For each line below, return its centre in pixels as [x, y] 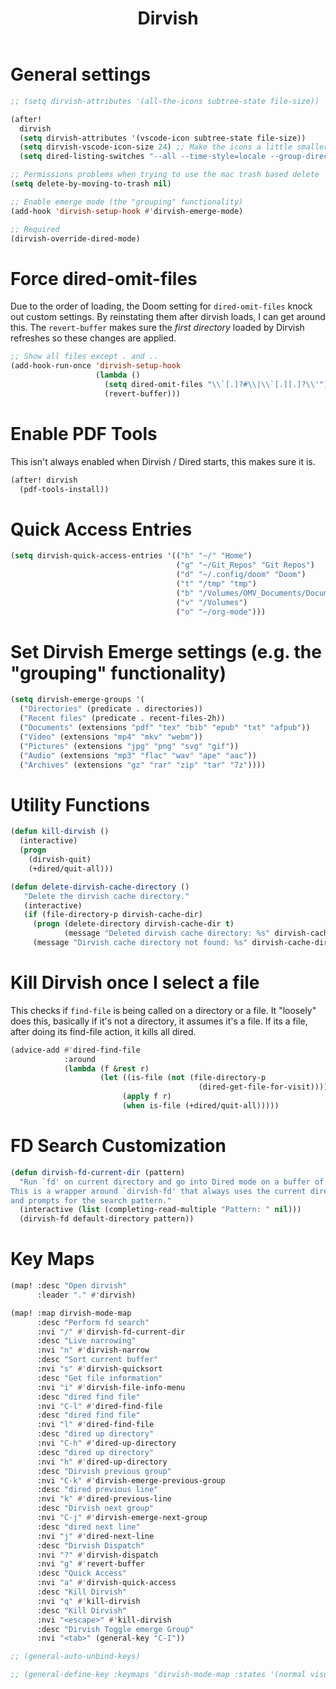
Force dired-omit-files [104, 278]
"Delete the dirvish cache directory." [106, 896]
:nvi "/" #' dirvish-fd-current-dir [111, 1332]
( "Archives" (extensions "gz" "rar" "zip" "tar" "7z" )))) [143, 765]
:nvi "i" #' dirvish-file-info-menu [111, 1387]
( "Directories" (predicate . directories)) [111, 709]
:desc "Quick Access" [82, 1573]
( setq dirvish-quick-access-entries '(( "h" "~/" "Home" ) [131, 556]
